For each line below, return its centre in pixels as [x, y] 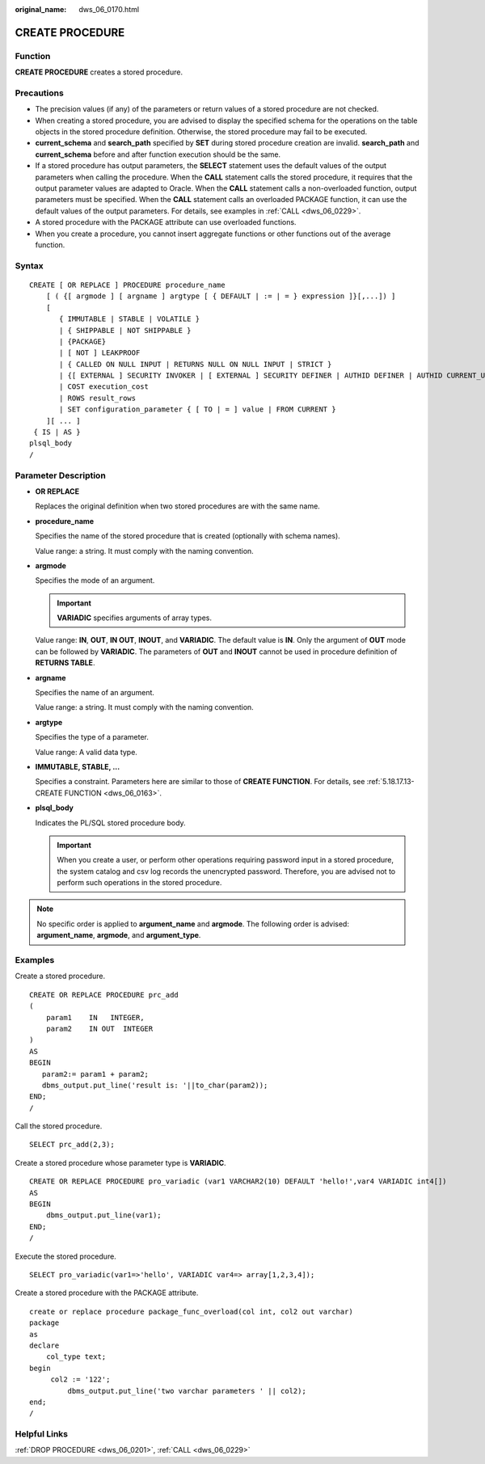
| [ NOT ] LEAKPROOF [100, 353]
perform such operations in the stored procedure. [139, 883]
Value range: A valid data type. [86, 752]
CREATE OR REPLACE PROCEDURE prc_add [104, 995]
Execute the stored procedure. [65, 1256]
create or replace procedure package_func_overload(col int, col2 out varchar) [191, 1311]
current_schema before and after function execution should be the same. [158, 154]
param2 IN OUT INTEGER [99, 1028]
